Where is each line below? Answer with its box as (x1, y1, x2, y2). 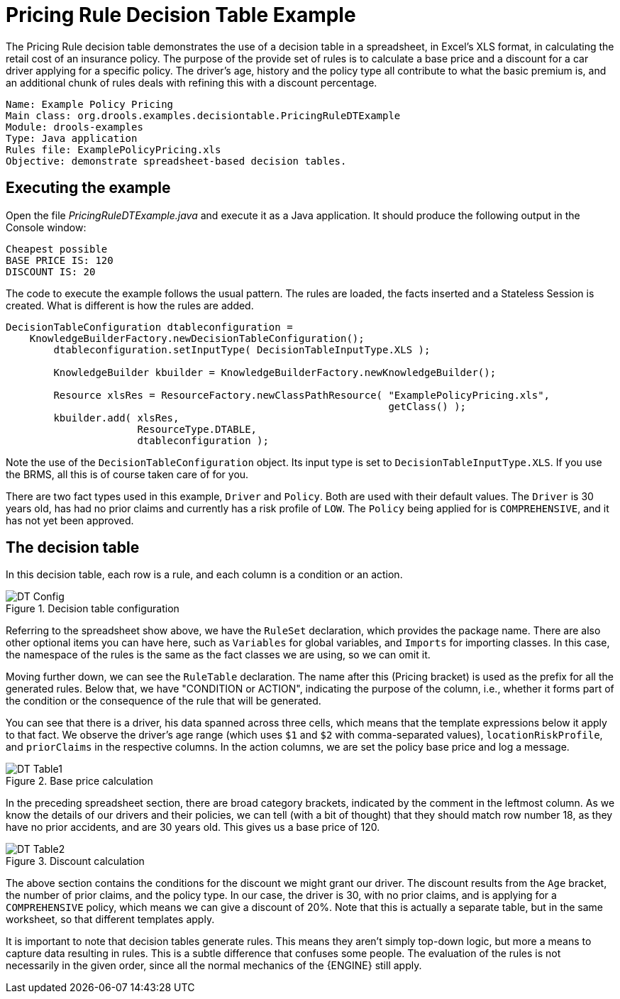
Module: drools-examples (6, 121, 143, 133)
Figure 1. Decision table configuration (6, 602, 179, 615)
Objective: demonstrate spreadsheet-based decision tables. (6, 155, 347, 167)
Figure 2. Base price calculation (6, 775, 153, 788)
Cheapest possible (6, 243, 108, 255)
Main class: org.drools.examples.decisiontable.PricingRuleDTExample (6, 109, 401, 121)
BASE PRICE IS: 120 (6, 254, 114, 266)
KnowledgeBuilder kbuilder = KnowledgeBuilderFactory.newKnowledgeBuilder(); (53, 366, 497, 378)
